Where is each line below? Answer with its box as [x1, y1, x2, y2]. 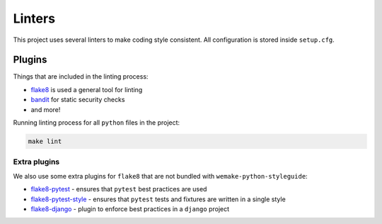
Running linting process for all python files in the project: [13, 118, 180, 127]
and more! [30, 105, 61, 113]
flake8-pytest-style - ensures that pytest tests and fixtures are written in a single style [30, 195, 286, 203]
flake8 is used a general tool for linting [30, 85, 143, 94]
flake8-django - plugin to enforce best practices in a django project [30, 204, 230, 213]
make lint [28, 138, 62, 145]
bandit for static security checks [30, 96, 125, 104]
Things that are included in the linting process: [13, 72, 149, 81]
